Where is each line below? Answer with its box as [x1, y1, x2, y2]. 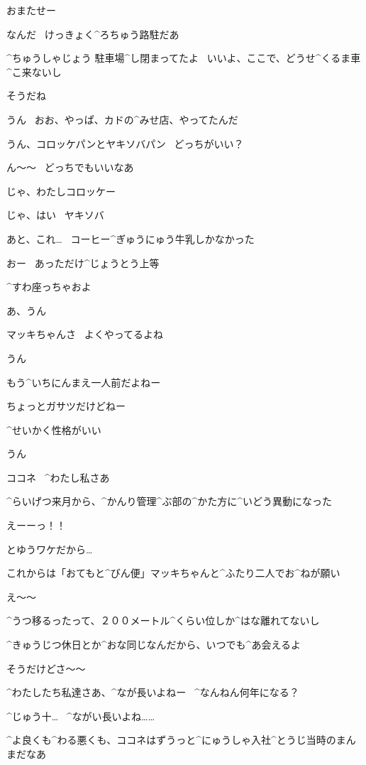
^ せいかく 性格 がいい [6, 422, 101, 437]
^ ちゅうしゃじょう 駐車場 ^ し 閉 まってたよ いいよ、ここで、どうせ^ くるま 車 [6, 50, 361, 65]
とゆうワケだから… [6, 541, 93, 556]
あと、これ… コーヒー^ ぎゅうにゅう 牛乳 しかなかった [6, 231, 255, 246]
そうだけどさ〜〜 [6, 661, 86, 676]
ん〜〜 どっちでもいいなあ [6, 160, 134, 175]
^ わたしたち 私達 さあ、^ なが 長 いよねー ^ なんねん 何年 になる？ [6, 685, 299, 700]
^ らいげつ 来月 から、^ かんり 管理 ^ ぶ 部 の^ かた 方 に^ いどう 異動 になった [6, 494, 332, 509]
